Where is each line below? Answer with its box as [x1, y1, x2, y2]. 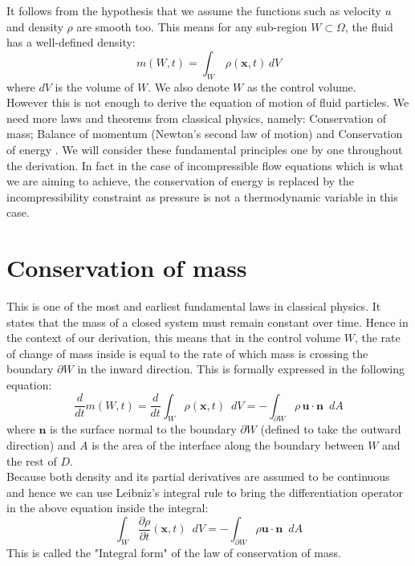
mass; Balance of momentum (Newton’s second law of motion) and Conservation [6, 125, 403, 142]
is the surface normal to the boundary [50, 421, 237, 438]
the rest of [6, 452, 57, 469]
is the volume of [55, 78, 134, 95]
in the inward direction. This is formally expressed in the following [77, 360, 405, 377]
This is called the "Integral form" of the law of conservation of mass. [6, 544, 341, 561]
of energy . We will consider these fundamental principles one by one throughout [6, 140, 403, 157]
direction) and [6, 437, 76, 453]
